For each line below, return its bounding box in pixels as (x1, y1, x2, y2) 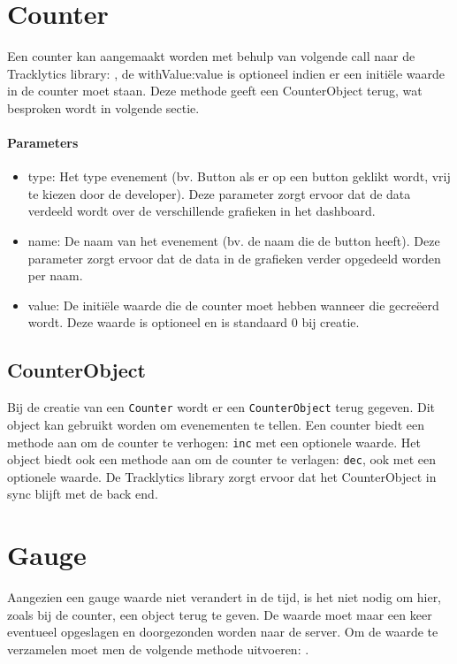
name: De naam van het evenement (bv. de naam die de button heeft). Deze (27, 232, 440, 250)
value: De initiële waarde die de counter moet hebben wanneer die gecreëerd (27, 295, 439, 314)
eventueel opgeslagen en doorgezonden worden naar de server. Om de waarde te (7, 622, 438, 641)
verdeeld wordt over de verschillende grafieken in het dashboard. (27, 202, 376, 220)
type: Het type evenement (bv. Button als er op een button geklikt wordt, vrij (27, 167, 451, 186)
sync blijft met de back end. (7, 485, 158, 503)
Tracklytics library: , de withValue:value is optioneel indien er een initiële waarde (7, 64, 446, 82)
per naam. (27, 266, 83, 285)
